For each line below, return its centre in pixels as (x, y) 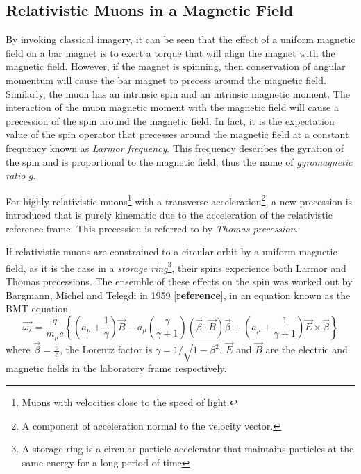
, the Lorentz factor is (106, 349)
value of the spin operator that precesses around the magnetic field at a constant (177, 134)
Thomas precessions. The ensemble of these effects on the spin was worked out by (179, 281)
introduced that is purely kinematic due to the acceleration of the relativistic (169, 214)
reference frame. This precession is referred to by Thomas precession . (152, 228)
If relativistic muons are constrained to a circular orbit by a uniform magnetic (171, 252)
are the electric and (307, 349)
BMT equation (37, 308)
